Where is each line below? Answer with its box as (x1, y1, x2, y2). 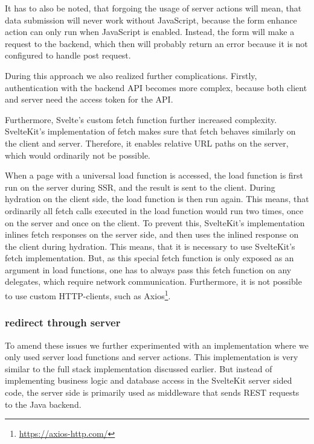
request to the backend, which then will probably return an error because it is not (5, 37, 308, 49)
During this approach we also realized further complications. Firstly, (5, 69, 257, 81)
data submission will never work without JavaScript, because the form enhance (5, 13, 297, 26)
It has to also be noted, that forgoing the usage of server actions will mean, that (5, 2, 302, 14)
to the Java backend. (5, 398, 82, 410)
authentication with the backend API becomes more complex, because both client (5, 81, 307, 94)
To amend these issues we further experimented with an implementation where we (5, 338, 309, 351)
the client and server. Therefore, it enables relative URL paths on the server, (5, 136, 289, 149)
